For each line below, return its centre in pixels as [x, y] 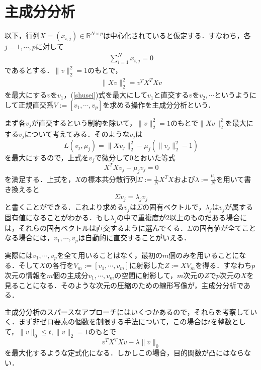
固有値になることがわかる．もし [57, 217]
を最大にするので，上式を [47, 158]
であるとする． [29, 70]
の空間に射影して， [146, 275]
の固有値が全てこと [224, 227]
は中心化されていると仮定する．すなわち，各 [177, 35]
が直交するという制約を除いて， [84, 122]
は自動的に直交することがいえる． [134, 238]
